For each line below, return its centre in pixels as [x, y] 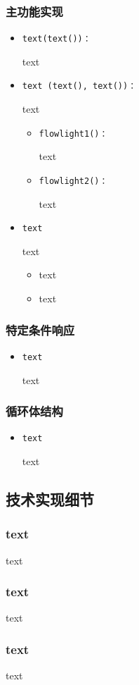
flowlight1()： [73, 134]
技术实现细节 [50, 499]
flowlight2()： [73, 181]
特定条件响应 [40, 329]
